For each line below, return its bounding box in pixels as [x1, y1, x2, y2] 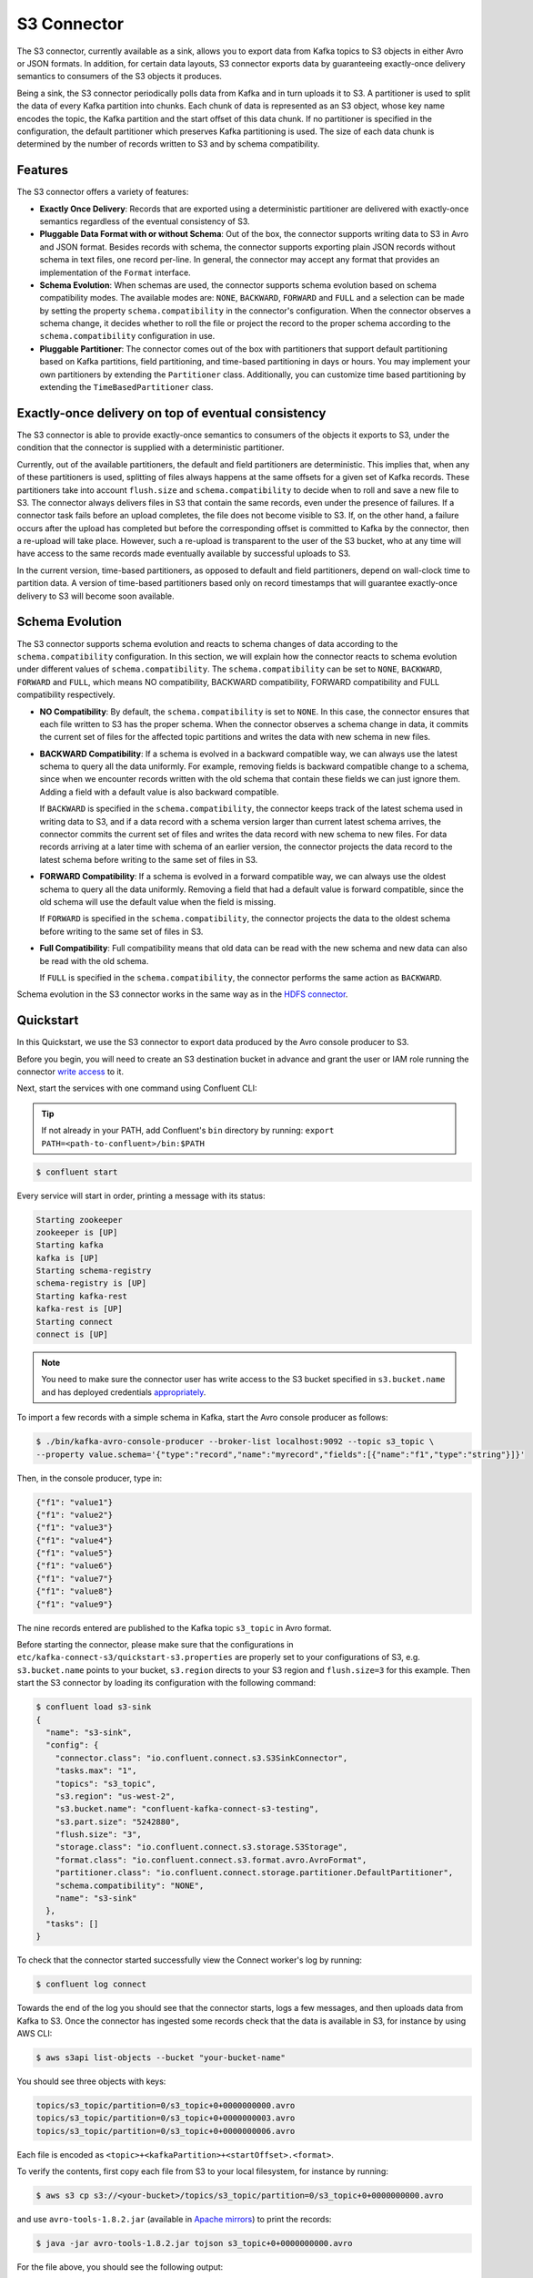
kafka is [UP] [35, 1253, 99, 1263]
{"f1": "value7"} [35, 1573, 114, 1584]
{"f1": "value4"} [35, 1535, 114, 1545]
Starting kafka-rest [35, 1290, 127, 1301]
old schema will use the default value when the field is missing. [39, 896, 277, 907]
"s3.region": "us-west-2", [55, 1791, 176, 1801]
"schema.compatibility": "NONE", [55, 1880, 205, 1891]
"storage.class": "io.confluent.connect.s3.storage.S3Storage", [55, 1842, 348, 1852]
